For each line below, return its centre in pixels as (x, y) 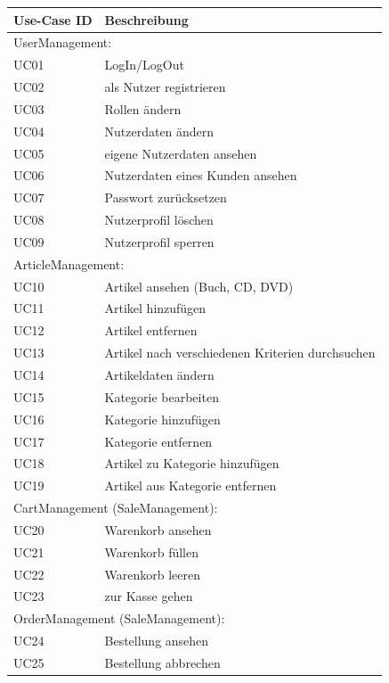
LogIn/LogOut (144, 65)
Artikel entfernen (151, 330)
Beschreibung (146, 19)
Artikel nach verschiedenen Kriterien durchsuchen (240, 353)
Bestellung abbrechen (162, 662)
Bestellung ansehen (157, 641)
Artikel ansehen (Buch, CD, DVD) (199, 286)
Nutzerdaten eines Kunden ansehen (201, 175)
